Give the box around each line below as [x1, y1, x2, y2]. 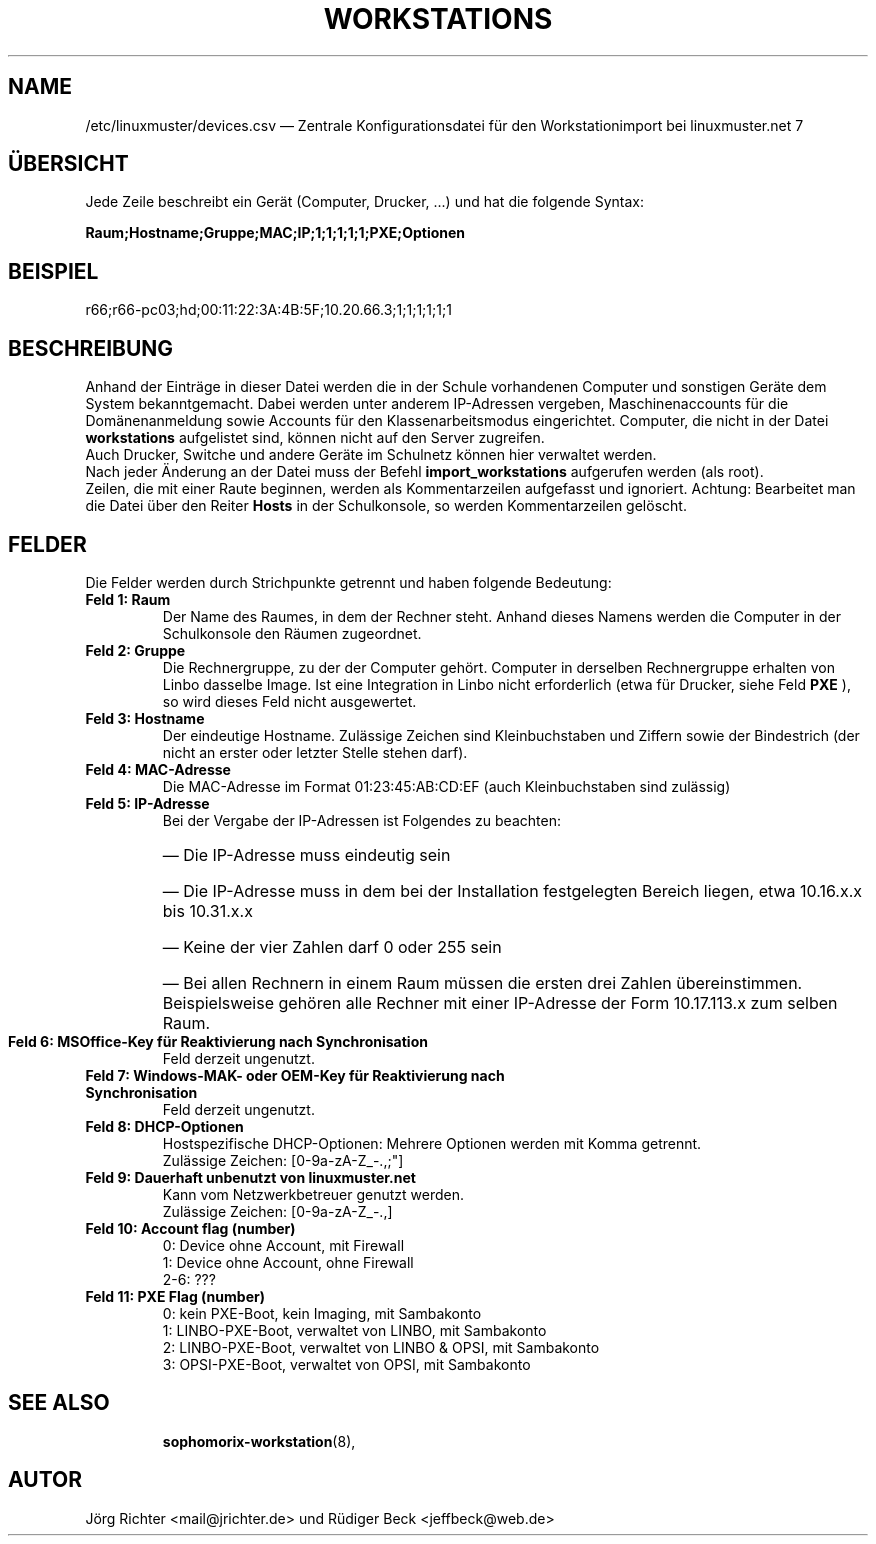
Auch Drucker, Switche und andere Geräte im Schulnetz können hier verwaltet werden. [85, 446, 657, 464]
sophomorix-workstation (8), [162, 1432, 356, 1450]
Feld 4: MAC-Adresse [85, 760, 231, 778]
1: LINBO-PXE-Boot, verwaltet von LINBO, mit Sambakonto [162, 1321, 547, 1339]
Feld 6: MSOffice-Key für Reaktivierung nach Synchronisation [8, 1032, 428, 1050]
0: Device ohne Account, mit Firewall [162, 1236, 405, 1254]
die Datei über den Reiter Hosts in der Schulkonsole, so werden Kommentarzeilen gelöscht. [85, 497, 687, 515]
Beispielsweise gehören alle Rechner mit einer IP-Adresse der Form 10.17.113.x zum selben [162, 992, 838, 1013]
